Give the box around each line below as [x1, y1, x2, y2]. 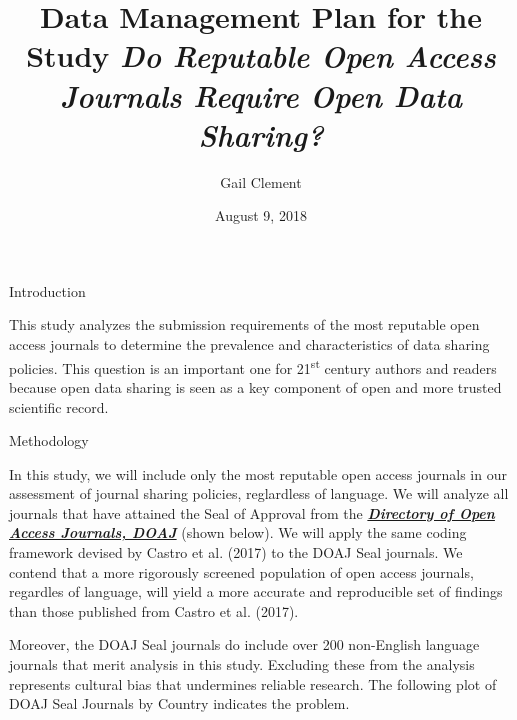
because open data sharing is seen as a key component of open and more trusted [9, 376, 502, 397]
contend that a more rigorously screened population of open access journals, [9, 561, 474, 582]
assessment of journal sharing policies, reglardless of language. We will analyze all [9, 483, 509, 504]
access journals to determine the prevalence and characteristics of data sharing [9, 334, 490, 355]
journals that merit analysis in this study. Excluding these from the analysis [9, 654, 475, 675]
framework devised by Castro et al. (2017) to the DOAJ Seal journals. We [9, 542, 463, 563]
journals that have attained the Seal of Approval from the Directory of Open [9, 502, 495, 523]
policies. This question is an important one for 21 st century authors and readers [9, 354, 497, 378]
